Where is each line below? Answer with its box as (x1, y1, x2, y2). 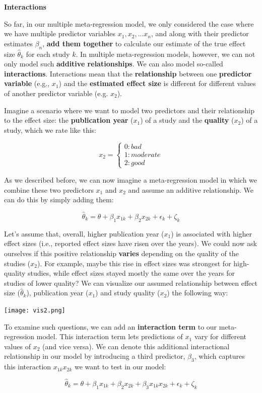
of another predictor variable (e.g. (4, 88, 108, 98)
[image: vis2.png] (4, 306, 65, 314)
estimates (4, 38, 33, 48)
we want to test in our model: (75, 361, 166, 372)
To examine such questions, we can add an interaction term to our (4, 321, 217, 332)
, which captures (194, 351, 245, 361)
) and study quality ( (95, 287, 160, 298)
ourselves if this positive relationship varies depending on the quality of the (4, 248, 239, 258)
